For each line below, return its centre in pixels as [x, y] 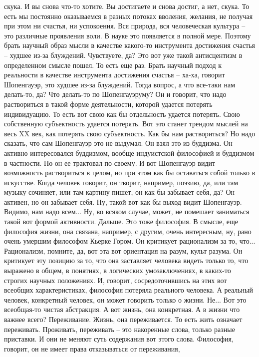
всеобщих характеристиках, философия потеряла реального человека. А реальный [129, 290]
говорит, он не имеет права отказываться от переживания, [92, 348]
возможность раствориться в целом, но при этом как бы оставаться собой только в [130, 173]
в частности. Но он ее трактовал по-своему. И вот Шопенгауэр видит [110, 163]
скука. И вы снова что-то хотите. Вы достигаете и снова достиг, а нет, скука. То [127, 6]
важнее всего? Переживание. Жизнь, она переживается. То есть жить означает [123, 319]
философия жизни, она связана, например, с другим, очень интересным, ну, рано [128, 231]
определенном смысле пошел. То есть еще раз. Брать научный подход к [113, 65]
